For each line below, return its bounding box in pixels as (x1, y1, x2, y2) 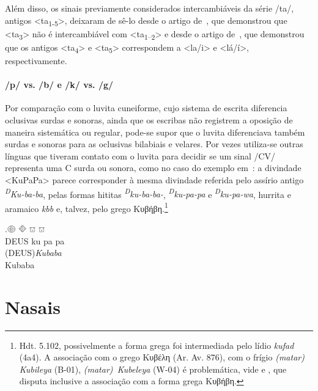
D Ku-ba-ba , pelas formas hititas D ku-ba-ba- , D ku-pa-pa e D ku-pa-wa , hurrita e (5, 186, 291, 200)
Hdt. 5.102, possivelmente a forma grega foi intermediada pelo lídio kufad (19, 338, 294, 351)
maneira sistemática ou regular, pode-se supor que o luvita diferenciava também (5, 125, 305, 138)
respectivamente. (5, 54, 67, 67)
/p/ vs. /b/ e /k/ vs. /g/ (5, 78, 114, 91)
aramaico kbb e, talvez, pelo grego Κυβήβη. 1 (5, 200, 168, 214)
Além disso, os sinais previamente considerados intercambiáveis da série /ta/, (5, 2, 294, 14)
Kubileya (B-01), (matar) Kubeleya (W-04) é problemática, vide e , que (19, 362, 287, 375)
